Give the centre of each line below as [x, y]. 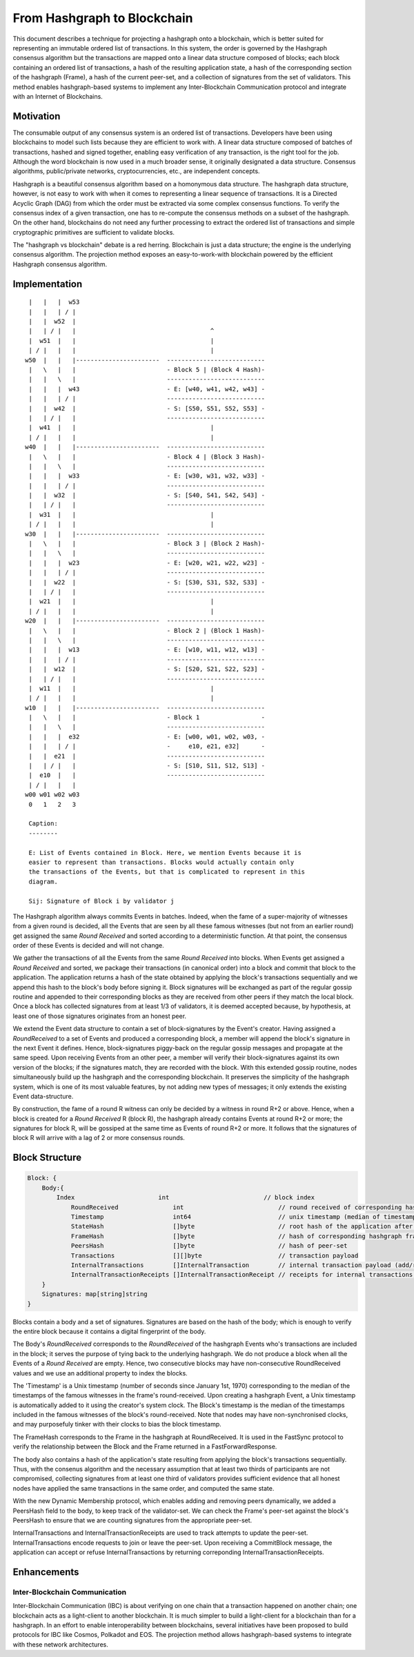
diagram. [43, 881]
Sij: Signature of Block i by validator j [101, 901]
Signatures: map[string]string [95, 1294]
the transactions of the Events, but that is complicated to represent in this [167, 872]
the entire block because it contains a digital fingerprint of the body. [109, 1331]
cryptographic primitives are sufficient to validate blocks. [94, 232]
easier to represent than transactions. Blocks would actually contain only [161, 862]
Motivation [37, 116]
